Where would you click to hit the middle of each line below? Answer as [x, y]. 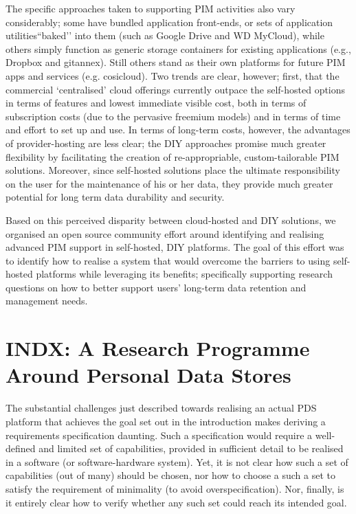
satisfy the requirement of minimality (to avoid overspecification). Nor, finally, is [175, 488]
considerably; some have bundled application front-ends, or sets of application [169, 22]
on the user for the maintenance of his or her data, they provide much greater [169, 183]
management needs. [47, 301]
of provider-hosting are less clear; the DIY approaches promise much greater [166, 143]
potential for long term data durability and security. [115, 197]
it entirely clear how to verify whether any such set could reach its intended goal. [176, 502]
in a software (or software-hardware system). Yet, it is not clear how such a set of [177, 461]
